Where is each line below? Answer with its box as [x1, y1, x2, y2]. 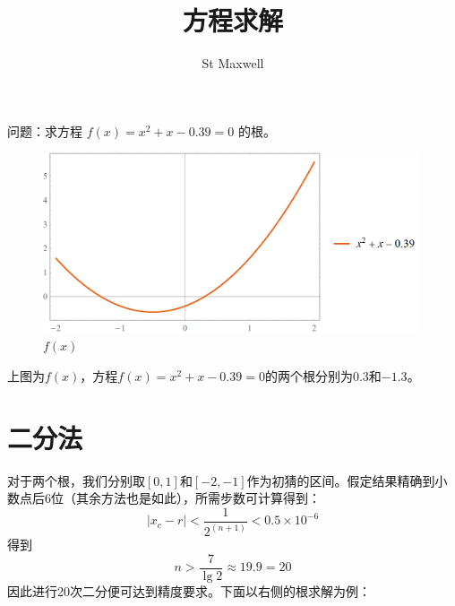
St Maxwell [202, 54, 264, 73]
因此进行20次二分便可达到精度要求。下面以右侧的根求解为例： [7, 581, 371, 600]
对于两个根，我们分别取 [7, 471, 145, 489]
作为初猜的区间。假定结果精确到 [246, 471, 435, 489]
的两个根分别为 [264, 366, 353, 385]
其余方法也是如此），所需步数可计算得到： [75, 489, 321, 507]
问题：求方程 [7, 121, 82, 140]
